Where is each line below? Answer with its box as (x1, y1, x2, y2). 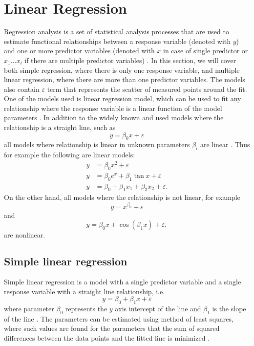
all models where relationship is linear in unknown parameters (4, 139, 190, 150)
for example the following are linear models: (4, 150, 135, 160)
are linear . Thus (200, 139, 250, 150)
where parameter (4, 303, 54, 313)
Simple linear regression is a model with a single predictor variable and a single (4, 276, 241, 286)
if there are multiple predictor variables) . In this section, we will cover (24, 55, 236, 65)
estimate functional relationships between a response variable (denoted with (4, 36, 231, 46)
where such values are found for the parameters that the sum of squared (4, 323, 220, 333)
